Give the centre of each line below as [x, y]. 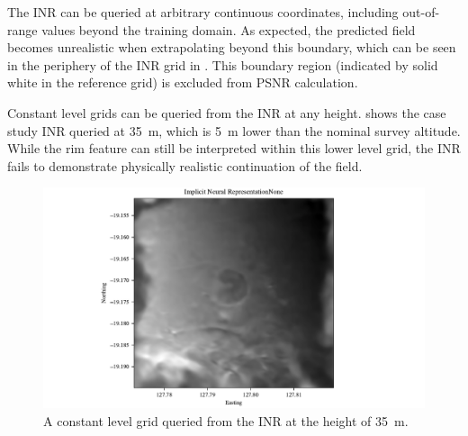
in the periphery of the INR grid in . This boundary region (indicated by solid [223, 64]
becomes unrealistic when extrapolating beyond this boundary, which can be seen [232, 47]
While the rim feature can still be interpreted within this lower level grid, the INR [234, 148]
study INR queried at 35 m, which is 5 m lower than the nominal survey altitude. [234, 130]
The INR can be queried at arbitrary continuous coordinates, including [203, 12]
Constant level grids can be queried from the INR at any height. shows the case [227, 112]
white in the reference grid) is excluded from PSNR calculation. [183, 82]
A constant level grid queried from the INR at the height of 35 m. [226, 421]
